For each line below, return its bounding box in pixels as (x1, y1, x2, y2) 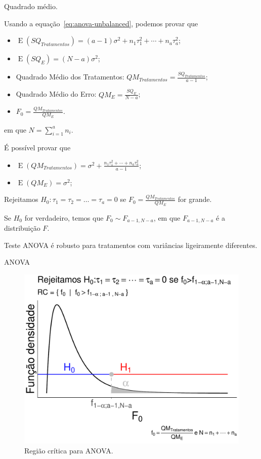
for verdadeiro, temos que (24, 212, 104, 223)
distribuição (4, 222, 40, 233)
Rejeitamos (4, 194, 38, 204)
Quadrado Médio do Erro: (16, 89, 97, 99)
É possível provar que (4, 142, 71, 153)
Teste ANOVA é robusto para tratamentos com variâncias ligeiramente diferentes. (4, 239, 257, 250)
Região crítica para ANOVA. (24, 445, 113, 455)
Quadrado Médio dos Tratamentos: (16, 71, 124, 82)
